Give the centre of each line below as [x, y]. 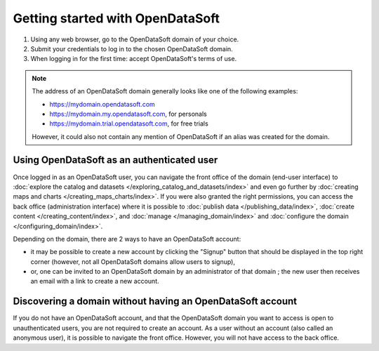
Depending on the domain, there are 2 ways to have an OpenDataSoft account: [127, 239]
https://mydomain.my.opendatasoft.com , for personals [128, 114]
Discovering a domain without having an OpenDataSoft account [155, 302]
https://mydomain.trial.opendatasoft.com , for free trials [129, 124]
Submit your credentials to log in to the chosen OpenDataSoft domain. [132, 48]
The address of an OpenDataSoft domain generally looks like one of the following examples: [165, 91]
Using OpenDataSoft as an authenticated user [115, 160]
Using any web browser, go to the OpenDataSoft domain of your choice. [135, 39]
